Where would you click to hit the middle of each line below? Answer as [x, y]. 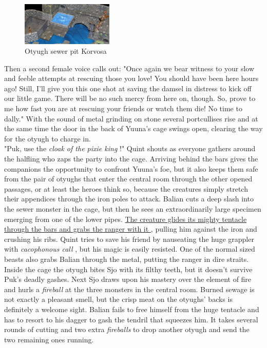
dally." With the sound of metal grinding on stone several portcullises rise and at [131, 118]
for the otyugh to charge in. [47, 138]
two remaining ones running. [49, 339]
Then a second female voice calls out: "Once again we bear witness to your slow [129, 68]
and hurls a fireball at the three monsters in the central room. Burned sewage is [129, 289]
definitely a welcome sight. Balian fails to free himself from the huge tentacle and [132, 309]
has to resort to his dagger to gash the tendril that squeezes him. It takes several [131, 319]
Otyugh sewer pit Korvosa [66, 51]
